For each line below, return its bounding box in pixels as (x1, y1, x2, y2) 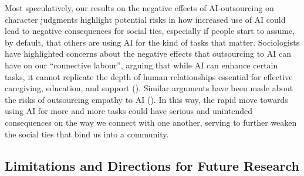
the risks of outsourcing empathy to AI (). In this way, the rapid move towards (5, 93, 288, 105)
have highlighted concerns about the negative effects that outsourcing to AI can (5, 47, 291, 60)
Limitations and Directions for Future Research (5, 156, 299, 174)
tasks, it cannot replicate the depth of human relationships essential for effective (5, 70, 293, 82)
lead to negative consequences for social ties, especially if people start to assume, (5, 25, 295, 37)
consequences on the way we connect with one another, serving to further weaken (5, 116, 297, 128)
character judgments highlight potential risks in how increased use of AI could (5, 13, 286, 25)
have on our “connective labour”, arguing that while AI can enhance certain (5, 58, 278, 71)
